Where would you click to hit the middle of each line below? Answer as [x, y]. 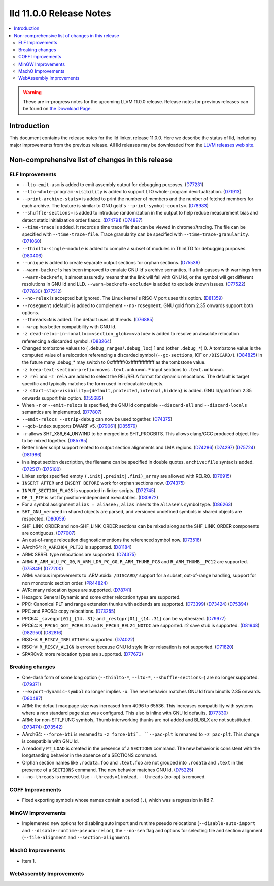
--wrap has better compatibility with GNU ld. [69, 327]
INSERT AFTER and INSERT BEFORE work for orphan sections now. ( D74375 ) [104, 483]
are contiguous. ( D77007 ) [49, 533]
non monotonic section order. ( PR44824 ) [65, 583]
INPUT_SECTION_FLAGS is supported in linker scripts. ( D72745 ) [89, 490]
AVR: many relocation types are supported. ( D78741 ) [77, 590]
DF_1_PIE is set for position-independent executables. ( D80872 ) [90, 498]
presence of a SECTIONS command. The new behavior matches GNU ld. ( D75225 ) [108, 770]
